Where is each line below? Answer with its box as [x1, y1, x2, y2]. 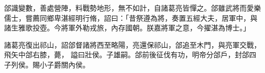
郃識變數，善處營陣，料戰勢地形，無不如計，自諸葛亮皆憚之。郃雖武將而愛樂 [4, 3, 261, 13]
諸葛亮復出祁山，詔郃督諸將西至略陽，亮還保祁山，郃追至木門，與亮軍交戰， [4, 39, 261, 50]
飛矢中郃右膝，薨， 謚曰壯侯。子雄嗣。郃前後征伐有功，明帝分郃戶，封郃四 [4, 49, 256, 60]
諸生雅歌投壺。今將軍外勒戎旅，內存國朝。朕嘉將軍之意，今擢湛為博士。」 [4, 22, 250, 33]
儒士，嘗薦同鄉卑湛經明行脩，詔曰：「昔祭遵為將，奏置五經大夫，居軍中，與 [4, 12, 257, 23]
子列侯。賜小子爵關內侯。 [4, 59, 90, 69]
